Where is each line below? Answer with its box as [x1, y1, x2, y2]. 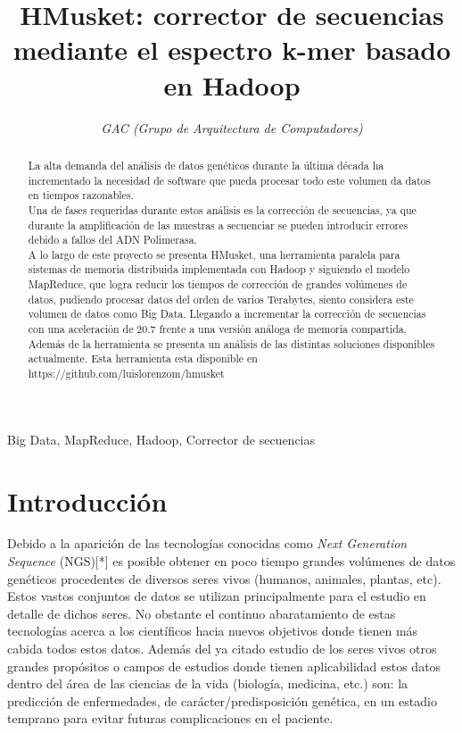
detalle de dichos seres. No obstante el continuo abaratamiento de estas [7, 604, 396, 622]
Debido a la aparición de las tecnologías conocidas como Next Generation [7, 534, 408, 553]
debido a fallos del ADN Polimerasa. [28, 232, 197, 247]
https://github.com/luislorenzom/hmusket [28, 366, 225, 381]
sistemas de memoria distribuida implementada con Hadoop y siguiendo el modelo [28, 262, 410, 277]
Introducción [7, 482, 168, 519]
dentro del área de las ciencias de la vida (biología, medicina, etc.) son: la [7, 674, 408, 693]
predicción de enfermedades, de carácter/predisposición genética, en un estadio [7, 691, 437, 710]
